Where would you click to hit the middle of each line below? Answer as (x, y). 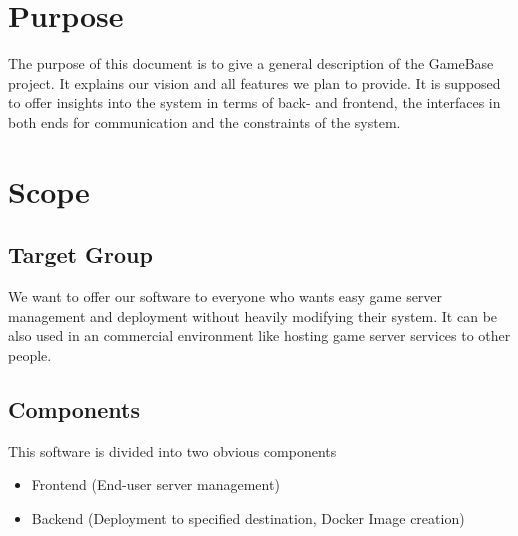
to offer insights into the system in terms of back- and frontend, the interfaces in (254, 102)
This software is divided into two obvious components (172, 450)
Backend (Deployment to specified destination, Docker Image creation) (248, 517)
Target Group (80, 254)
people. (30, 354)
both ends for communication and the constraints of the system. (204, 121)
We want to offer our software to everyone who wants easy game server (225, 296)
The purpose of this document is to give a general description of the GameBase (251, 63)
